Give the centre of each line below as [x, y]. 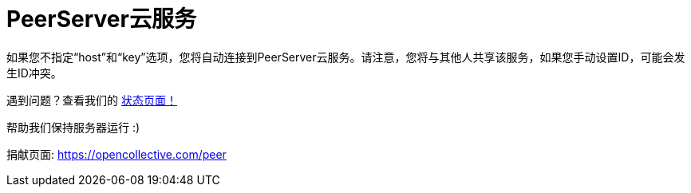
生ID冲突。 [34, 73]
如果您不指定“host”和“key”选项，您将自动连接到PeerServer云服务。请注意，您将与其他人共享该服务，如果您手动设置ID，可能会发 [346, 57]
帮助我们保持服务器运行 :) [73, 127]
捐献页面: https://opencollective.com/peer [116, 154]
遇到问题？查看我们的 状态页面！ [92, 100]
